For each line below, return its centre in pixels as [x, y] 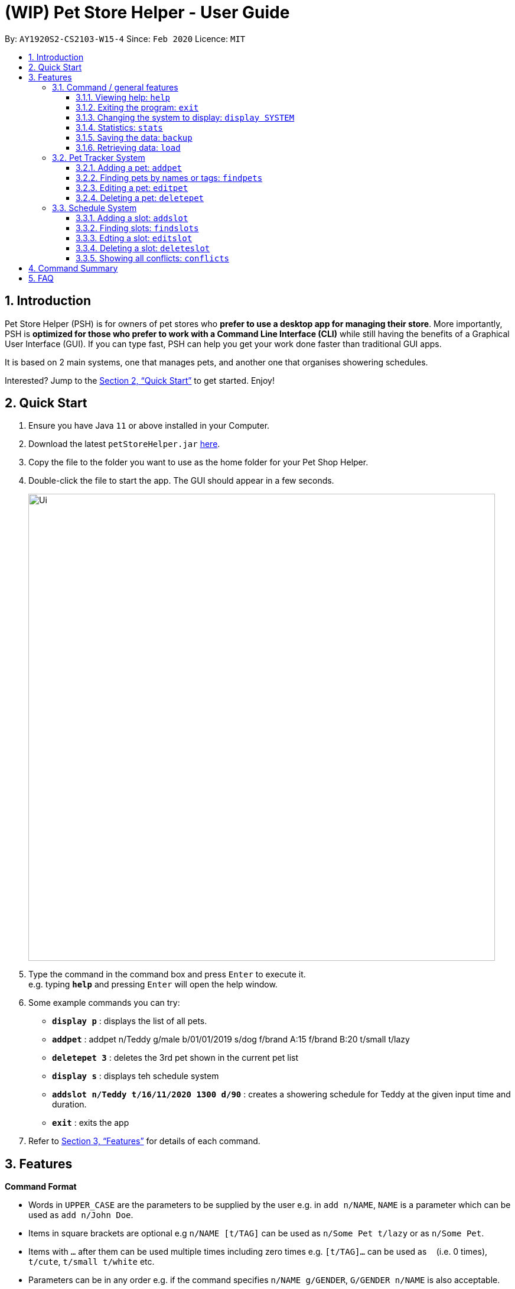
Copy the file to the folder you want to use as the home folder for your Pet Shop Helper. [198, 462]
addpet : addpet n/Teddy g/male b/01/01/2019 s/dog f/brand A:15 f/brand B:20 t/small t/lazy [231, 1039]
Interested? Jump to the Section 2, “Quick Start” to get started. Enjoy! [140, 380]
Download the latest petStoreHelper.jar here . [124, 444]
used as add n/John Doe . [81, 1215]
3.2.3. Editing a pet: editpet [132, 187]
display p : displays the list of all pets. [130, 1021]
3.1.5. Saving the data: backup [134, 137]
